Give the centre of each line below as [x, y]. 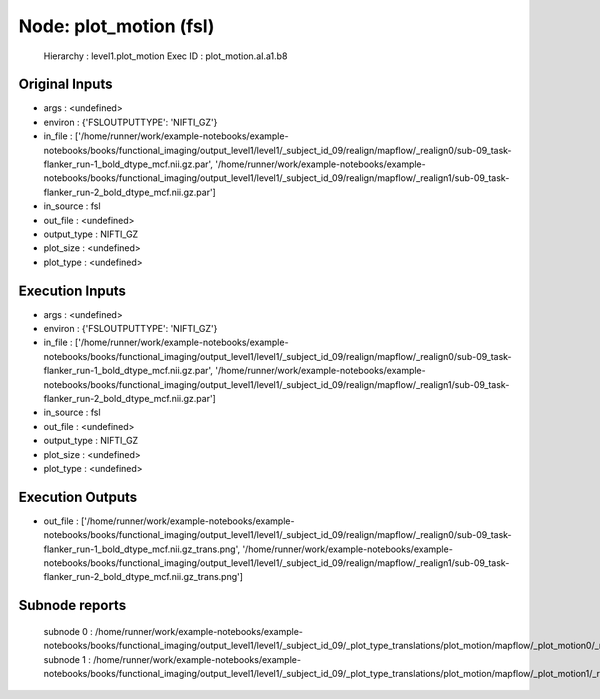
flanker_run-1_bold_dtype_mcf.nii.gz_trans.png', [141, 549]
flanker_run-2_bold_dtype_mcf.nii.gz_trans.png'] [143, 577]
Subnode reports [72, 605]
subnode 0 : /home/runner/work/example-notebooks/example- [173, 631]
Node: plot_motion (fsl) [116, 26]
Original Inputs [65, 84]
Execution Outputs [78, 496]
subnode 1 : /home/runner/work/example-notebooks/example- [172, 659]
